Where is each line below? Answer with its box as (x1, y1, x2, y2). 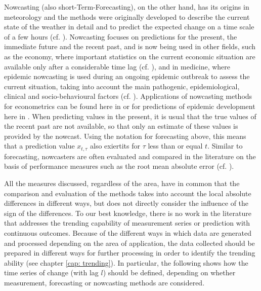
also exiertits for (90, 140, 141, 151)
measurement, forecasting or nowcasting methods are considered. (4, 277, 205, 287)
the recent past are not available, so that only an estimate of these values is (4, 121, 238, 131)
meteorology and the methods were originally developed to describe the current (4, 11, 250, 22)
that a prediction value (4, 140, 75, 151)
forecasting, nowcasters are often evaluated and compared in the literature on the (4, 151, 256, 161)
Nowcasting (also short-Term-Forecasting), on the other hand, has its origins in (4, 2, 249, 12)
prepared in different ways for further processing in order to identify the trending (4, 247, 255, 258)
